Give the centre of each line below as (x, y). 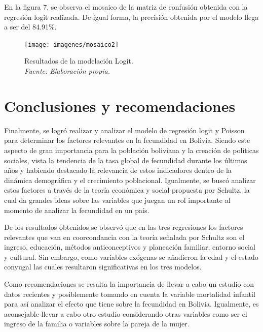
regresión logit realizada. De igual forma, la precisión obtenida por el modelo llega (131, 17)
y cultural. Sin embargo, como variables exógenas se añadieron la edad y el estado (131, 256)
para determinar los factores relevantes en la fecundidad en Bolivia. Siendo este (127, 140)
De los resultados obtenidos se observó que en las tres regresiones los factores (124, 227)
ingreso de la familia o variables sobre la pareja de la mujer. (97, 324)
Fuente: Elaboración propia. (67, 71)
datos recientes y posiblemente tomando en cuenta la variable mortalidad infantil (130, 294)
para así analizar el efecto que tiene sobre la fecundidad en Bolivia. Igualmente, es (131, 304)
